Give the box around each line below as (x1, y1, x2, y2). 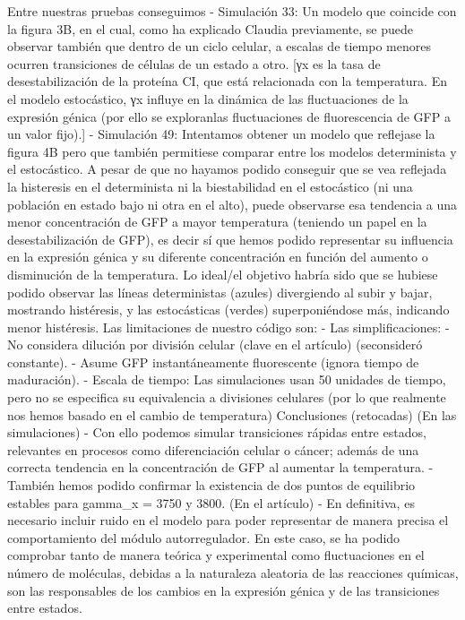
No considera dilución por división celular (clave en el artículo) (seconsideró (7, 335, 423, 354)
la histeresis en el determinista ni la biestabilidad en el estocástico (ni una (7, 177, 413, 195)
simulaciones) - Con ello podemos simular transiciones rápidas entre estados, (7, 423, 426, 442)
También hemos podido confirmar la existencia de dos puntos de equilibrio (7, 476, 416, 495)
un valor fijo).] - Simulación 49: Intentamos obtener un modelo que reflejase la (7, 125, 435, 143)
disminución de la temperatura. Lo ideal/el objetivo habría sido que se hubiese (7, 264, 438, 283)
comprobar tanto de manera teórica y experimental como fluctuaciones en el (7, 546, 425, 564)
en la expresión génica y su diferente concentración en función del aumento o (7, 247, 428, 266)
